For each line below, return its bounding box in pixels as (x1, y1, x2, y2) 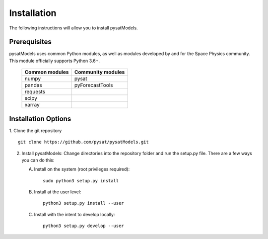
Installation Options (9, 114, 71, 123)
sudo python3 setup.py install (43, 178, 119, 183)
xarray (24, 101, 40, 108)
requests (24, 88, 46, 95)
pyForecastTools (74, 82, 113, 89)
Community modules (74, 69, 125, 76)
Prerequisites (9, 38, 52, 46)
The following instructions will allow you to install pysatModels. (9, 25, 138, 31)
